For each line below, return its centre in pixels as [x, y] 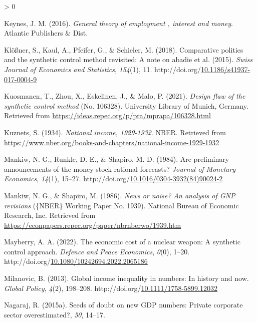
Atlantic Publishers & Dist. [46, 33]
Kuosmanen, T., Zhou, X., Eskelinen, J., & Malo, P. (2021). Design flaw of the [125, 96]
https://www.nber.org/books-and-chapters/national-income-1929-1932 [112, 142]
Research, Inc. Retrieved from [50, 215]
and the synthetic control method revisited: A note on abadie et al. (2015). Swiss [128, 59]
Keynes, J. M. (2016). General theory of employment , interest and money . [118, 23]
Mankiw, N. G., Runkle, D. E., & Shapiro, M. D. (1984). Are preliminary [117, 159]
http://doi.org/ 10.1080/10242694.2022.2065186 [76, 261]
